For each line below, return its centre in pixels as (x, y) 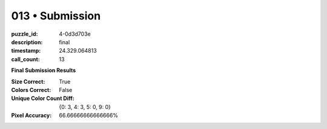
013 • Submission (56, 16)
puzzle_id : (25, 34)
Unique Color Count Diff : (43, 98)
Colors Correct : (31, 90)
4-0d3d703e (75, 34)
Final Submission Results (44, 70)
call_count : (26, 59)
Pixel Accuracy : (31, 116)
